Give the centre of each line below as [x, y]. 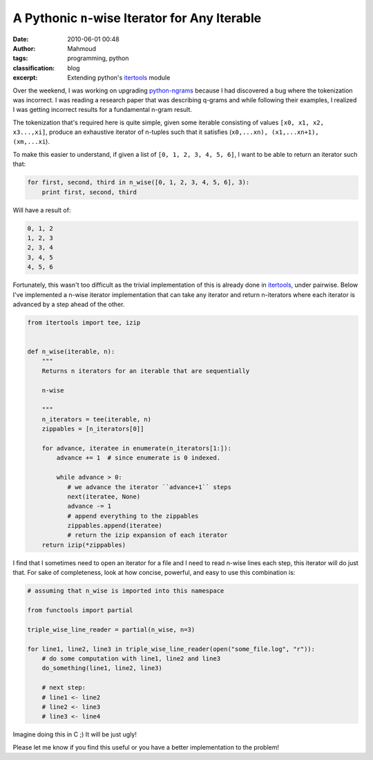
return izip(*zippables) [84, 545]
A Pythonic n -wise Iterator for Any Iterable [137, 18]
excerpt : [25, 78]
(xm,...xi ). [31, 142]
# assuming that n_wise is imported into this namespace [126, 591]
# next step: [64, 688]
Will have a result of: [42, 210]
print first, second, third [89, 192]
